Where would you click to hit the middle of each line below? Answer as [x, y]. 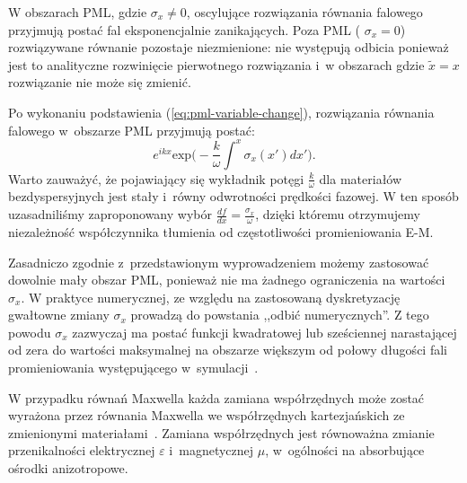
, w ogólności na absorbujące [345, 450]
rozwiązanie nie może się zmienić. [100, 82]
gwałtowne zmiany [59, 315]
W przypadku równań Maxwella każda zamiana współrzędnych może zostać [216, 397]
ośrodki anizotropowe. [68, 468]
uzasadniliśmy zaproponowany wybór [110, 214]
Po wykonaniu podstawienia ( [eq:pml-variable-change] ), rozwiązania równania [221, 112]
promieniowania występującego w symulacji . [133, 368]
